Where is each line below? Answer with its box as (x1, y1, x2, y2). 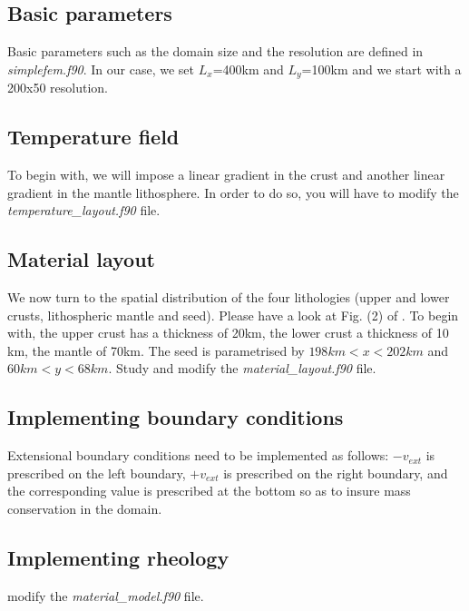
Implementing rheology (7, 543, 230, 571)
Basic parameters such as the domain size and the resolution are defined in (7, 42, 424, 61)
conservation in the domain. (7, 498, 162, 517)
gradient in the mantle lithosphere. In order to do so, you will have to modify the (7, 182, 459, 202)
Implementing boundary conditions (7, 403, 344, 431)
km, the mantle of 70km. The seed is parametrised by (7, 340, 305, 360)
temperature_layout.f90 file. (7, 201, 161, 220)
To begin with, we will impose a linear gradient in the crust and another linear (7, 165, 445, 184)
